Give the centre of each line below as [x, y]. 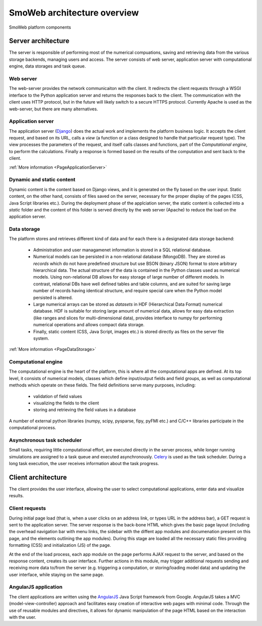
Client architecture [38, 477]
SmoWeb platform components [40, 27]
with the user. [23, 617]
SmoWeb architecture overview [74, 13]
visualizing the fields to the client [66, 403]
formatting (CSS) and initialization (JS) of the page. [60, 545]
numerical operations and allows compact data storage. [89, 325]
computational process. [33, 428]
